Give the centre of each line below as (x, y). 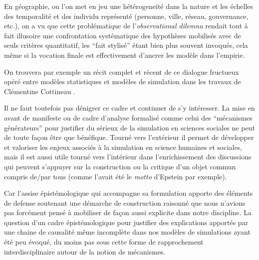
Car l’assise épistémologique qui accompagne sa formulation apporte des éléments (129, 193)
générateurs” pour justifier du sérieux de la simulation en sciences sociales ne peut (129, 127)
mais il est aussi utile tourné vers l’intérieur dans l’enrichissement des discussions (128, 157)
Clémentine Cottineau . (40, 91)
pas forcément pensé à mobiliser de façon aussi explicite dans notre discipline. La (128, 212)
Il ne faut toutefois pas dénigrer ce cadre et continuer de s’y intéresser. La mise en (129, 108)
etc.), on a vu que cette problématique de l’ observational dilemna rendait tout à (126, 26)
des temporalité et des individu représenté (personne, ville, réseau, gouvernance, (126, 16)
